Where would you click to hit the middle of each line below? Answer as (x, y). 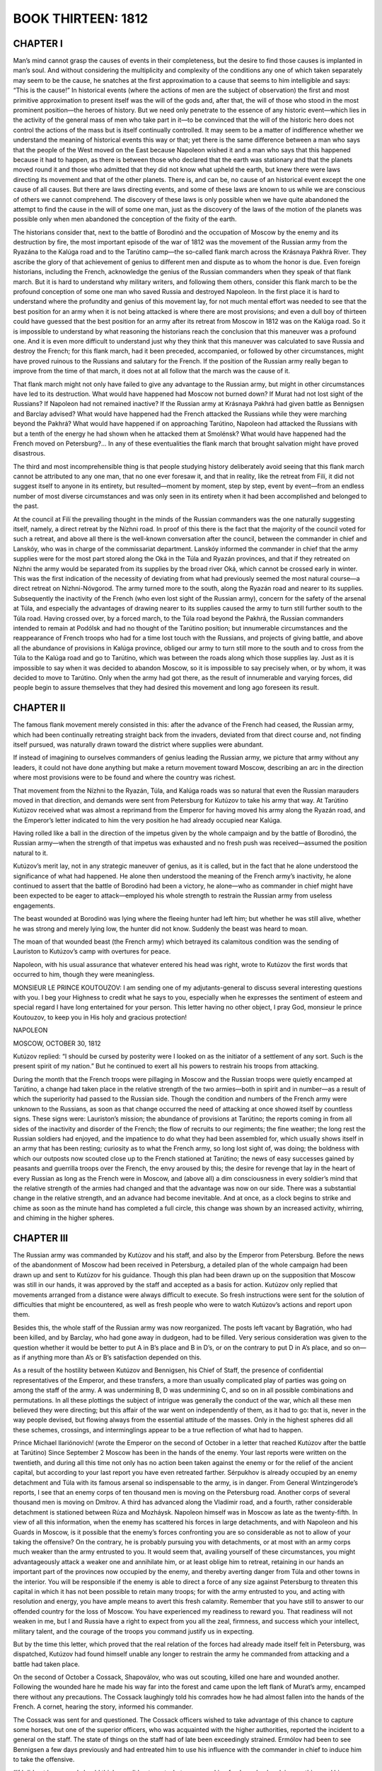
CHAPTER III (41, 1238)
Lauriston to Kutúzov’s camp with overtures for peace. (92, 951)
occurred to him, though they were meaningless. (84, 975)
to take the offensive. (44, 1760)
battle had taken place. (47, 1664)
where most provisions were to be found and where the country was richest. (125, 777)
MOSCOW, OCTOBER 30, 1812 (57, 1043)
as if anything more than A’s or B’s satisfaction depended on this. (107, 1357)
